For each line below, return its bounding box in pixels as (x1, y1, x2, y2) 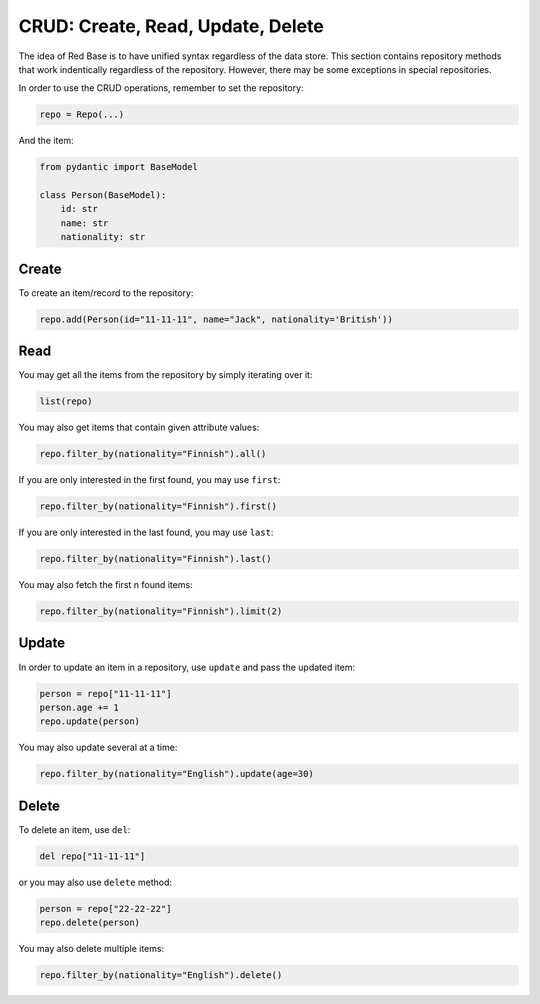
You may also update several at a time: (18, 741, 178, 754)
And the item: (18, 135, 74, 147)
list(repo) (39, 396, 93, 407)
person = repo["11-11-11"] (39, 688, 172, 699)
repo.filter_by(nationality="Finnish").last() (39, 553, 272, 565)
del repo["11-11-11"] (39, 850, 146, 862)
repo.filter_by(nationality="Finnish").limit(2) (39, 606, 283, 617)
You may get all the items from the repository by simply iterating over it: (18, 369, 313, 381)
